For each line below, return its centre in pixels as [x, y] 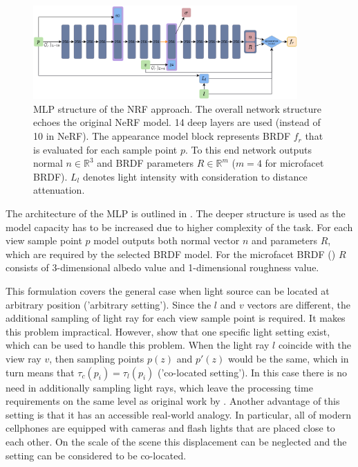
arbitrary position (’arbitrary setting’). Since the [109, 304]
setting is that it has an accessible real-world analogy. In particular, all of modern [178, 414]
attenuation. [59, 190]
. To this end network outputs [248, 149]
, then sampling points [97, 358]
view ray [23, 358]
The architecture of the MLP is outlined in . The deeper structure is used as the [176, 213]
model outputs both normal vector [167, 240]
